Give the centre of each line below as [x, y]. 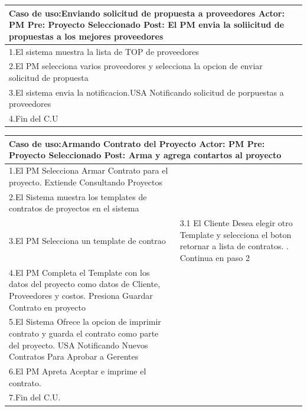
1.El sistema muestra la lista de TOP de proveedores [104, 51]
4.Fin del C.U [34, 118]
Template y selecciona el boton [236, 234]
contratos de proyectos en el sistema [74, 208]
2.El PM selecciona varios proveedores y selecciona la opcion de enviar [136, 66]
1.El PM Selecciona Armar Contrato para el [89, 170]
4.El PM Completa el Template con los [79, 272]
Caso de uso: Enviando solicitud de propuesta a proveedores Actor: [147, 13]
